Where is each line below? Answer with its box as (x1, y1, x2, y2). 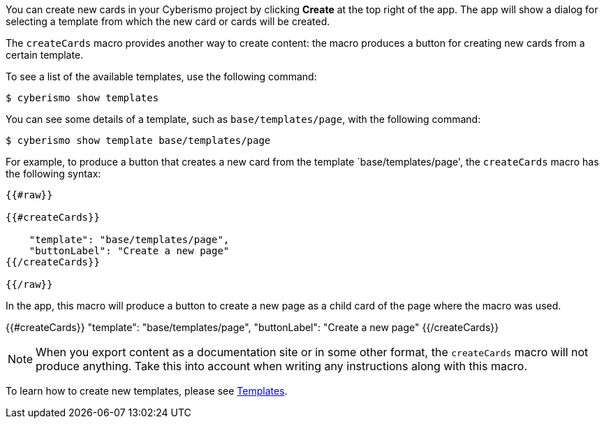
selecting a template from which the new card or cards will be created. (6, 15, 330, 27)
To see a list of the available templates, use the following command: (6, 71, 317, 82)
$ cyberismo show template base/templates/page (6, 135, 271, 146)
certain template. (6, 49, 84, 61)
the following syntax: (6, 168, 101, 180)
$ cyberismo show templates (6, 92, 159, 103)
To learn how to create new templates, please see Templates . (6, 385, 288, 397)
